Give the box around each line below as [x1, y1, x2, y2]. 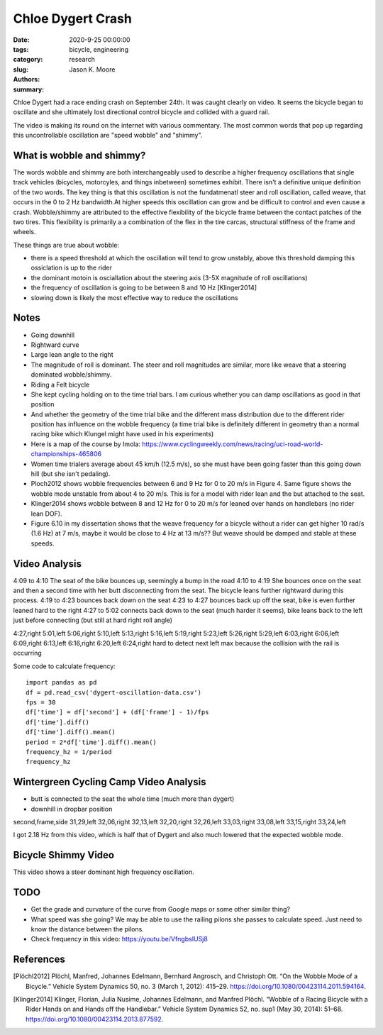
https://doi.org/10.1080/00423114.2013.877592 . [26, 1014, 164, 1023]
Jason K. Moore [69, 65, 116, 74]
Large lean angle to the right [30, 350, 113, 359]
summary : [13, 85, 45, 94]
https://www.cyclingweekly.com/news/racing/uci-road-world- [142, 440, 323, 448]
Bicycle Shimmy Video [13, 849, 115, 861]
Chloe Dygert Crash [13, 11, 133, 26]
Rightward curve [30, 341, 79, 349]
